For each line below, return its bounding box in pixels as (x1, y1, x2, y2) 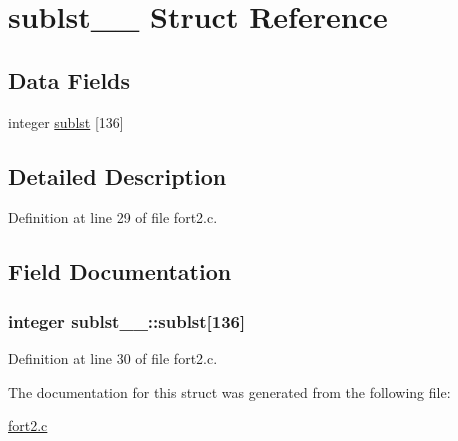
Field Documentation (8, 256, 232, 287)
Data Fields (8, 64, 131, 95)
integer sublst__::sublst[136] (8, 308, 246, 333)
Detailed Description (8, 160, 227, 191)
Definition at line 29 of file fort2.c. (8, 207, 218, 228)
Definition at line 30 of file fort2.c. (8, 347, 218, 368)
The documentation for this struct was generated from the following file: (8, 381, 451, 402)
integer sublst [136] (8, 111, 124, 132)
